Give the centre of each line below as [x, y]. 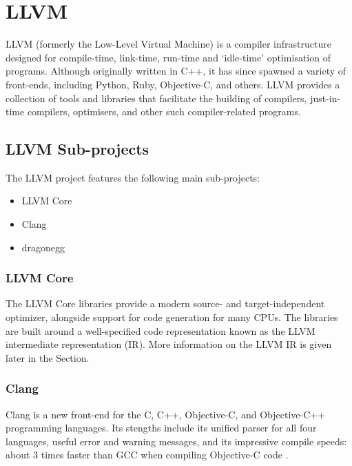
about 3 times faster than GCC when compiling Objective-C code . [147, 455]
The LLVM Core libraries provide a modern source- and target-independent [165, 303]
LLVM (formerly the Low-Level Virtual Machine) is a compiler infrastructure [168, 44]
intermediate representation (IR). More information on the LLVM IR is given [169, 344]
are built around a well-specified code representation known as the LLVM [161, 330]
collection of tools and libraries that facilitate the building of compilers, [156, 98]
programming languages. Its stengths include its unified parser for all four [161, 428]
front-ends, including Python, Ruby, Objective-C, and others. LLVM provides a [173, 84]
